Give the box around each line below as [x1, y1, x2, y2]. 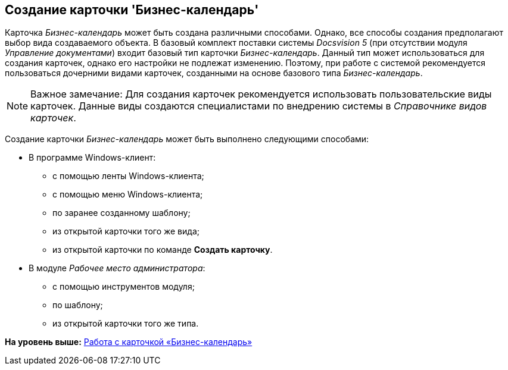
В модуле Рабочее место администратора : [29, 263, 205, 274]
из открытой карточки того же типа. [52, 318, 199, 329]
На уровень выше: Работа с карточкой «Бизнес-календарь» [5, 337, 253, 347]
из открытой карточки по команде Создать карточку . [52, 244, 273, 255]
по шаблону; [52, 300, 103, 311]
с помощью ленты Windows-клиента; [52, 171, 204, 181]
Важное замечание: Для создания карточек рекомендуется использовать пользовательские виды [30, 88, 492, 101]
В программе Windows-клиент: [29, 152, 156, 163]
